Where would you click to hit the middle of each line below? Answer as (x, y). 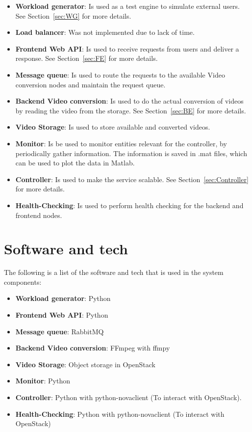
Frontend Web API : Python (62, 315)
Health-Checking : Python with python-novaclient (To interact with (120, 414)
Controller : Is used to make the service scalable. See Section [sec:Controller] (132, 179)
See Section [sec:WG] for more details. (73, 15)
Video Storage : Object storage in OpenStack (85, 364)
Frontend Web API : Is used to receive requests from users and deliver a (127, 48)
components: (23, 282)
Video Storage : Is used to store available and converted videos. (113, 127)
